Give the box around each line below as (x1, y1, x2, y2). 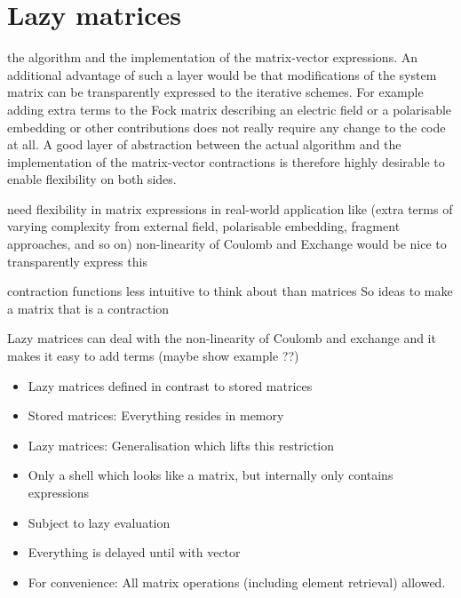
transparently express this (7, 251, 147, 270)
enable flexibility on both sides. (7, 170, 177, 188)
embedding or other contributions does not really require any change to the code (7, 117, 446, 136)
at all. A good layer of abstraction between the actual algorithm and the (7, 135, 401, 154)
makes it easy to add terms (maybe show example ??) (7, 347, 299, 365)
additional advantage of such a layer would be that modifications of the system (7, 65, 437, 84)
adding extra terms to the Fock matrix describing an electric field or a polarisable (7, 100, 452, 118)
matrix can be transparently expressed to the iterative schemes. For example (7, 83, 424, 101)
